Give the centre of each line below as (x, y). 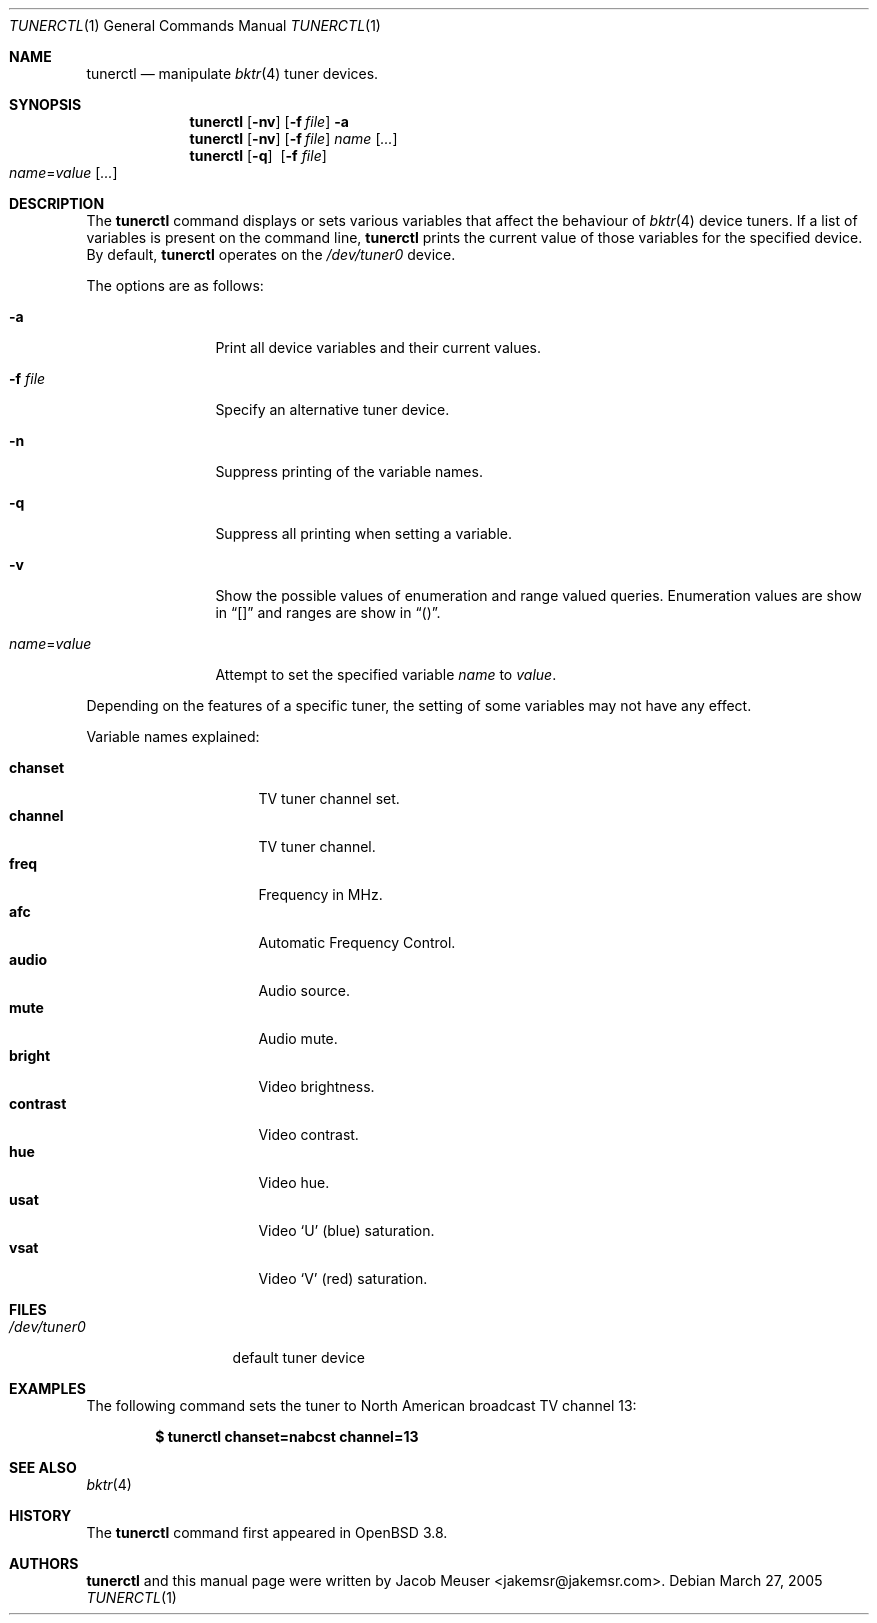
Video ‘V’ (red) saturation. (343, 1278)
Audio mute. (298, 1038)
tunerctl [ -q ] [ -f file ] (258, 155)
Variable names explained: (173, 736)
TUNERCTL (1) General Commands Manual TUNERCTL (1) (195, 25)
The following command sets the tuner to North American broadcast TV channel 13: (361, 1405)
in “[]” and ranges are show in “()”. (328, 612)
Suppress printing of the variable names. (349, 471)
